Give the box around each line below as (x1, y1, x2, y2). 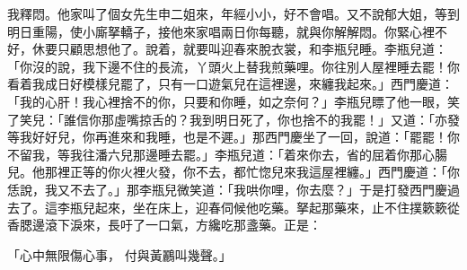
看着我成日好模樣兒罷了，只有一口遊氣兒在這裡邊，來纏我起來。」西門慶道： (7, 74, 454, 93)
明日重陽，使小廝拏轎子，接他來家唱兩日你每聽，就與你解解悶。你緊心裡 (7, 22, 435, 40)
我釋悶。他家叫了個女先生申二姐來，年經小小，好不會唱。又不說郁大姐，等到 (7, 4, 460, 22)
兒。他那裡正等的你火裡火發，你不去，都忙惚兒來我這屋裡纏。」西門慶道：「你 (7, 162, 460, 181)
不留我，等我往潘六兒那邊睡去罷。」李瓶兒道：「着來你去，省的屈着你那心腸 (7, 144, 447, 163)
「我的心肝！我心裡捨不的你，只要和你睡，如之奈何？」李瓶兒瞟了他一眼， (7, 91, 447, 110)
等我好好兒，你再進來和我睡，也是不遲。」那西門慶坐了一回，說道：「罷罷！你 (7, 127, 460, 146)
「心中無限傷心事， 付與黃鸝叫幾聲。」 (7, 245, 232, 264)
